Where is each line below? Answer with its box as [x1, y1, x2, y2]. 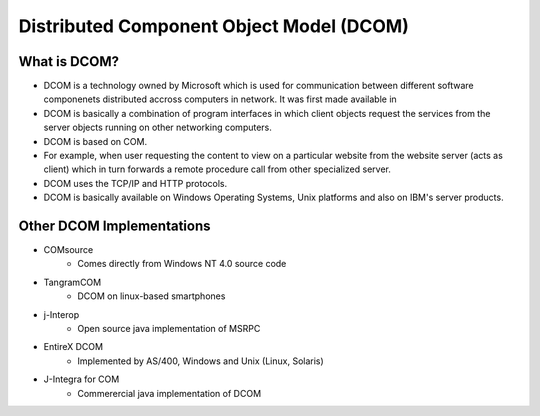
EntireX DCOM [43, 341, 104, 353]
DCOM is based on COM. [43, 135, 148, 147]
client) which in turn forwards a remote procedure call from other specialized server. [43, 163, 392, 175]
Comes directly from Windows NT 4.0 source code [77, 258, 287, 270]
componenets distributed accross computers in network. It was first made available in [43, 93, 397, 105]
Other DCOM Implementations [18, 218, 211, 234]
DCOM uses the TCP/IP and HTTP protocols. [43, 177, 228, 189]
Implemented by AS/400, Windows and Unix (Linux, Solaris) [77, 355, 324, 367]
